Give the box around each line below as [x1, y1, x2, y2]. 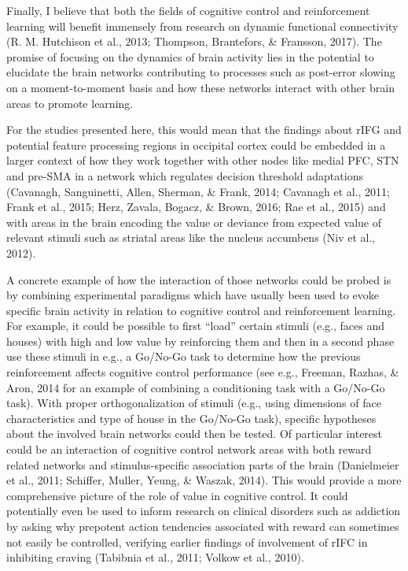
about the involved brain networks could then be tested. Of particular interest [6, 425, 383, 442]
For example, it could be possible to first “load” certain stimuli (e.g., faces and [6, 317, 384, 334]
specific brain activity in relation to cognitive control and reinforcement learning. [6, 302, 396, 318]
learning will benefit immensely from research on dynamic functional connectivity [6, 17, 399, 34]
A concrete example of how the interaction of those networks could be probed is [6, 271, 391, 287]
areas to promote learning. [6, 95, 134, 111]
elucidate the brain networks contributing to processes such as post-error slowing [6, 64, 395, 80]
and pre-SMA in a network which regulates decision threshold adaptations [6, 167, 363, 184]
